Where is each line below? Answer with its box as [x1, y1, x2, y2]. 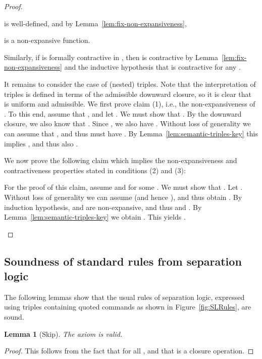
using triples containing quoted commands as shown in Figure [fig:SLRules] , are [4, 301, 251, 312]
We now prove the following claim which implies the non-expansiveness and [4, 155, 237, 166]
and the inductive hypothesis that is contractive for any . [64, 62, 241, 72]
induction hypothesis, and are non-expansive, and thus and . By [4, 201, 202, 212]
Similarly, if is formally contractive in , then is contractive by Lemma [4, 52, 219, 62]
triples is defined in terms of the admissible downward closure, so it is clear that [4, 88, 251, 99]
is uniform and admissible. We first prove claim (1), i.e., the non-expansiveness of [4, 98, 255, 109]
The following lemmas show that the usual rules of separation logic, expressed [4, 291, 245, 302]
